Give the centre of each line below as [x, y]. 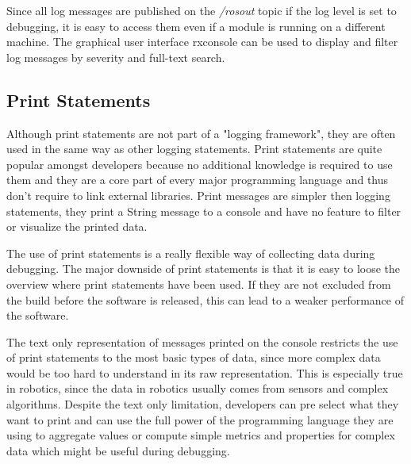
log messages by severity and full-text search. [116, 57]
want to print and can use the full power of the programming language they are [200, 419]
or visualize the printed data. [77, 226]
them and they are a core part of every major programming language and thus [198, 180]
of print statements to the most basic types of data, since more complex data [194, 357]
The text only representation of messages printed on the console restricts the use [202, 341]
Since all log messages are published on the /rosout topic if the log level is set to [202, 10]
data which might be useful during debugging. [118, 450]
